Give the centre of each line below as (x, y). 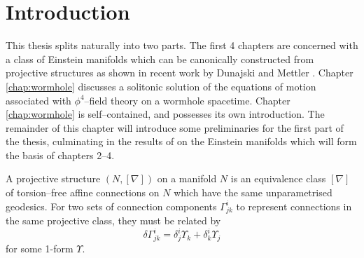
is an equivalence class (278, 178)
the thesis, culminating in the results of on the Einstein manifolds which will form (181, 141)
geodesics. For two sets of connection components (111, 206)
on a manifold (187, 178)
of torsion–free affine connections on (83, 192)
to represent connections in (294, 206)
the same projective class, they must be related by (113, 220)
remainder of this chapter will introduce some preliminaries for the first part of (175, 127)
